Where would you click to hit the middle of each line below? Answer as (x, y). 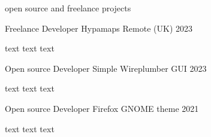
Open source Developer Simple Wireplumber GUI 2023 (106, 68)
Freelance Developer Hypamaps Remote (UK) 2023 (99, 28)
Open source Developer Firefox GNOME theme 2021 (102, 108)
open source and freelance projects (68, 8)
